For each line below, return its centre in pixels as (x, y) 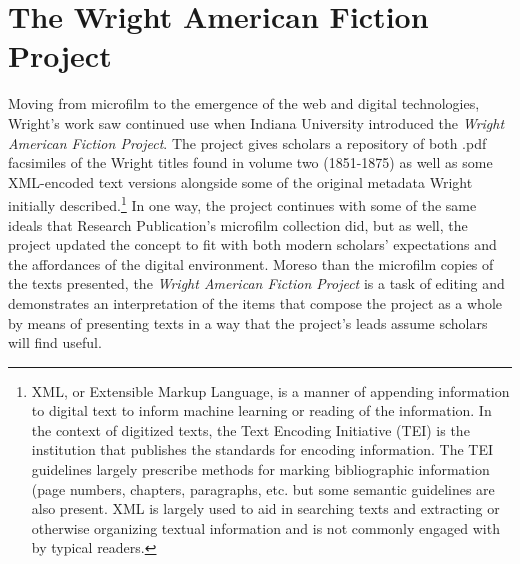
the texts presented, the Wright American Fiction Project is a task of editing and (256, 283)
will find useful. (55, 342)
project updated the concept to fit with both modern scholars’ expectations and (252, 244)
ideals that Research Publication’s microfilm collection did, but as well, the (238, 224)
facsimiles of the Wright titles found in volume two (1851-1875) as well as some (250, 162)
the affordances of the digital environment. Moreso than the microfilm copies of (251, 263)
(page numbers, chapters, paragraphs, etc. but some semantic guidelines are (263, 488)
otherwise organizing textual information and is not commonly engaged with (265, 527)
